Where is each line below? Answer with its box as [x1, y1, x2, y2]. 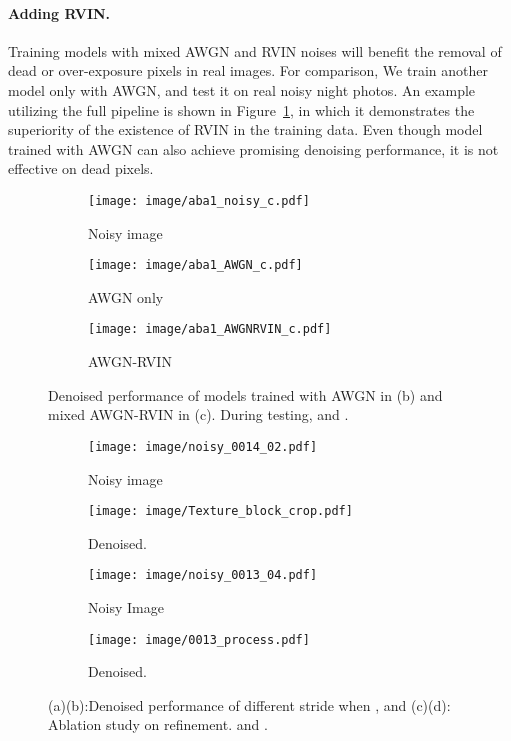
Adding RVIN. [8, 2, 111, 23]
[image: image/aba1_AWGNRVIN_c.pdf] [88, 322, 332, 337]
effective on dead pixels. [8, 158, 154, 179]
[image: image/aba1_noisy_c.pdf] [88, 193, 310, 208]
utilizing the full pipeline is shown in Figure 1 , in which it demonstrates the [8, 99, 475, 120]
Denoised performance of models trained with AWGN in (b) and [48, 384, 443, 405]
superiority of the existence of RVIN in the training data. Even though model [8, 119, 483, 140]
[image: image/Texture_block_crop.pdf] [88, 504, 353, 519]
